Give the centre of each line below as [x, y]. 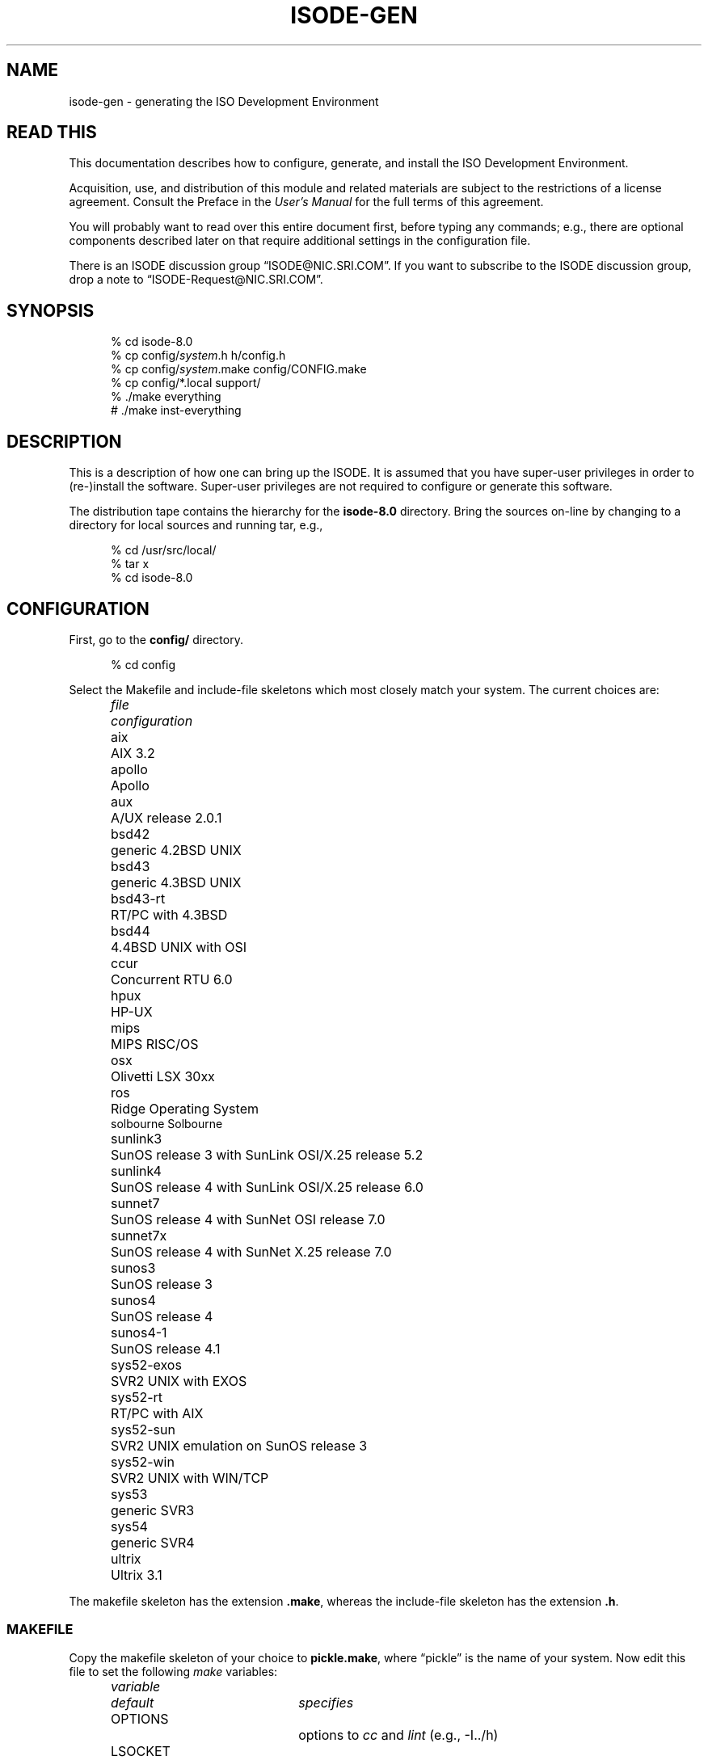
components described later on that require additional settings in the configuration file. [300, 241]
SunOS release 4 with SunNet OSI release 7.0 [248, 1219]
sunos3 [133, 1267]
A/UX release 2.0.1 [166, 817]
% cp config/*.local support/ [186, 383]
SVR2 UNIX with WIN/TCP [190, 1478]
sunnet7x [139, 1235]
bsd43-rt [138, 898]
